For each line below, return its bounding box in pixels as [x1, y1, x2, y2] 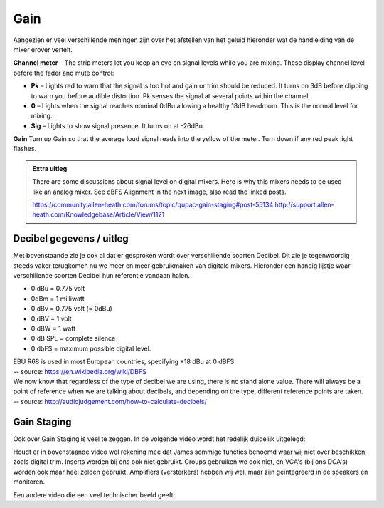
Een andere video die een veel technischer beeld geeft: [13, 490, 176, 499]
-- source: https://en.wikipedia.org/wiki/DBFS [13, 367, 147, 375]
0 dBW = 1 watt [31, 324, 76, 333]
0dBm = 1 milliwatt [31, 294, 85, 303]
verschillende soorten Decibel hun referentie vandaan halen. [13, 271, 191, 280]
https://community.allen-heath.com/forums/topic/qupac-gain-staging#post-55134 [32, 200, 274, 209]
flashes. [13, 145, 37, 153]
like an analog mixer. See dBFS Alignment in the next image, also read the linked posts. [32, 187, 287, 196]
